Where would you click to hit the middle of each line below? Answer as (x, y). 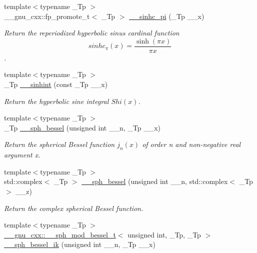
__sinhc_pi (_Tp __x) (167, 16)
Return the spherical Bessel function (59, 144)
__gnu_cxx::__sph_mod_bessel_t (60, 234)
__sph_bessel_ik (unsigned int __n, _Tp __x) (80, 244)
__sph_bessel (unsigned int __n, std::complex (155, 181)
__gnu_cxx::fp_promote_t (47, 16)
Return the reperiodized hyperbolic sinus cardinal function (92, 33)
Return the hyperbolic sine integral (56, 101)
